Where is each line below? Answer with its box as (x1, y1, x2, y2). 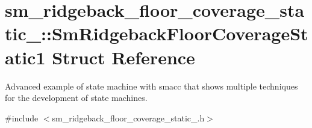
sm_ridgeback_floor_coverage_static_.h (52, 111, 205, 124)
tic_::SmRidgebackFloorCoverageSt (5, 21, 308, 46)
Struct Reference (52, 44, 195, 69)
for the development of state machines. (5, 91, 148, 104)
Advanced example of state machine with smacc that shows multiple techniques (5, 79, 298, 92)
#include (5, 111, 39, 124)
